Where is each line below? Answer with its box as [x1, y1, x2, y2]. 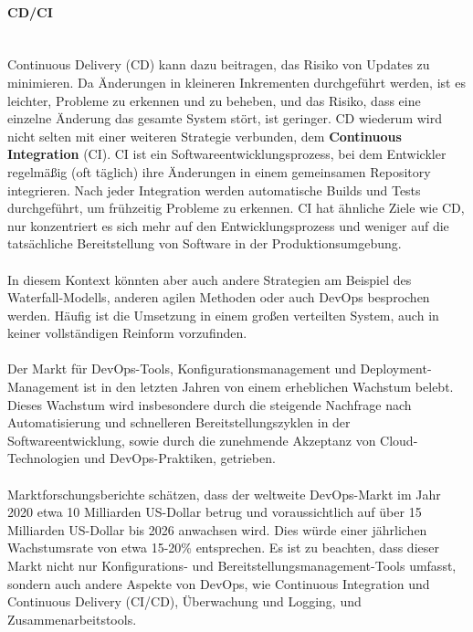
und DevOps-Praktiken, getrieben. [83, 448, 276, 468]
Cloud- [380, 430, 418, 449]
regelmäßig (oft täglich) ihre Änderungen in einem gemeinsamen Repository [7, 162, 431, 181]
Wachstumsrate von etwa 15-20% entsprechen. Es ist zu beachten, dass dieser [7, 538, 439, 557]
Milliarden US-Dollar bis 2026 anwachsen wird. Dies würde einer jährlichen [7, 520, 427, 539]
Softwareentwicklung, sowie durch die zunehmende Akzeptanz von [7, 430, 376, 449]
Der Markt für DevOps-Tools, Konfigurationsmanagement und [7, 359, 356, 378]
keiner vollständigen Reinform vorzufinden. [7, 323, 247, 342]
